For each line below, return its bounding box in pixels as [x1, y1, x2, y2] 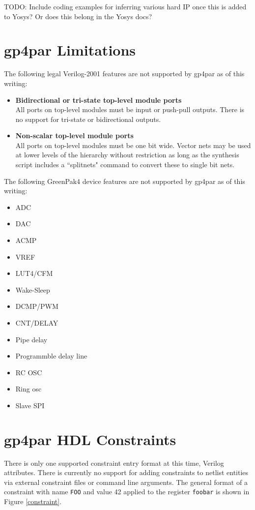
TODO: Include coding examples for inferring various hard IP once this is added [4, 1, 247, 11]
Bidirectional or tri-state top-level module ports [15, 94, 182, 105]
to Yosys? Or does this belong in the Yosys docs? [4, 11, 152, 21]
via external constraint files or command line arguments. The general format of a [4, 477, 248, 487]
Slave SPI [15, 400, 45, 410]
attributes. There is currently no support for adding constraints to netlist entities [4, 467, 249, 478]
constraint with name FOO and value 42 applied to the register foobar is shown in [4, 486, 250, 497]
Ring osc [15, 384, 42, 394]
